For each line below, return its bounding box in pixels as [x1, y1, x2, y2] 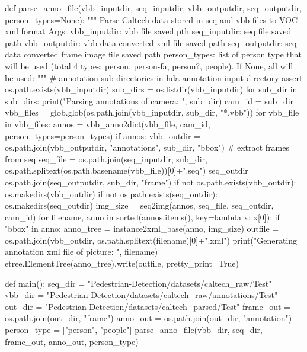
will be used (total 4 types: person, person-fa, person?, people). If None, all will [5, 59, 293, 72]
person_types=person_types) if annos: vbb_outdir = [5, 129, 200, 142]
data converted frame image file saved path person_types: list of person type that [5, 48, 302, 60]
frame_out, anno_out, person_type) [5, 335, 139, 347]
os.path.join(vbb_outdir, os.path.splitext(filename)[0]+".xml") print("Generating [5, 233, 298, 246]
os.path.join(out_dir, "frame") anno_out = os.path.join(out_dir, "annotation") [5, 312, 292, 324]
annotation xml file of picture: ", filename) [5, 245, 158, 258]
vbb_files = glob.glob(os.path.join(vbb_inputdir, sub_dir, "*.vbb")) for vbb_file [5, 106, 299, 119]
